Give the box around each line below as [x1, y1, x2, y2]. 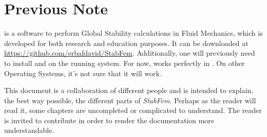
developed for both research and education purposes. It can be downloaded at [4, 37, 249, 48]
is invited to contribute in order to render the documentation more [4, 115, 215, 125]
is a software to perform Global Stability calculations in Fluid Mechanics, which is [4, 28, 263, 38]
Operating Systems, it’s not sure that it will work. [4, 67, 162, 78]
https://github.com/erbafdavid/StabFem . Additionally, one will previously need [4, 48, 255, 58]
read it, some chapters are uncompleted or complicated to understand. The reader [4, 105, 262, 116]
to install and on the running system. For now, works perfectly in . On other [4, 57, 245, 68]
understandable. [4, 125, 54, 135]
